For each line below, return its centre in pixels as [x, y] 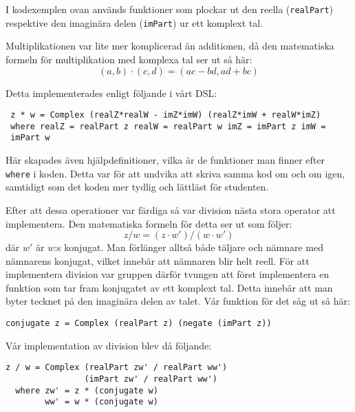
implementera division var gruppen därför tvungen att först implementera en [168, 274]
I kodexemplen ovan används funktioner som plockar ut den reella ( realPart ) [170, 9]
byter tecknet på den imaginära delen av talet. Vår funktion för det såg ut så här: [178, 301]
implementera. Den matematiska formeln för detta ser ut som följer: [149, 223]
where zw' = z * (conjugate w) [87, 390]
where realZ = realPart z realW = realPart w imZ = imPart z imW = [168, 126]
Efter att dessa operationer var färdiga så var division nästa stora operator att [171, 209]
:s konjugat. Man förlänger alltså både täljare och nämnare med [189, 247]
